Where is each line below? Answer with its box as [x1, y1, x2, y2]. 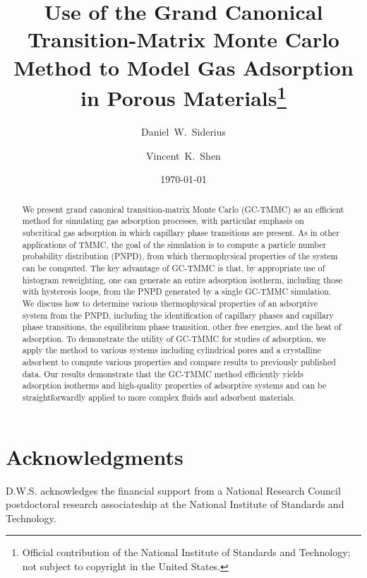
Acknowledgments [6, 442, 183, 471]
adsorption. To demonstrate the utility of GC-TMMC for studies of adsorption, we [22, 332, 326, 344]
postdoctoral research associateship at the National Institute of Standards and [6, 497, 344, 512]
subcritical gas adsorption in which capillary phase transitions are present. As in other [22, 226, 339, 238]
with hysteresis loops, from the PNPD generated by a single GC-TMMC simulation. [22, 285, 332, 297]
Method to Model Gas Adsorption [13, 52, 354, 81]
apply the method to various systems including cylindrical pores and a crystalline [22, 344, 321, 356]
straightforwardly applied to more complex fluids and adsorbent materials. [22, 391, 296, 403]
